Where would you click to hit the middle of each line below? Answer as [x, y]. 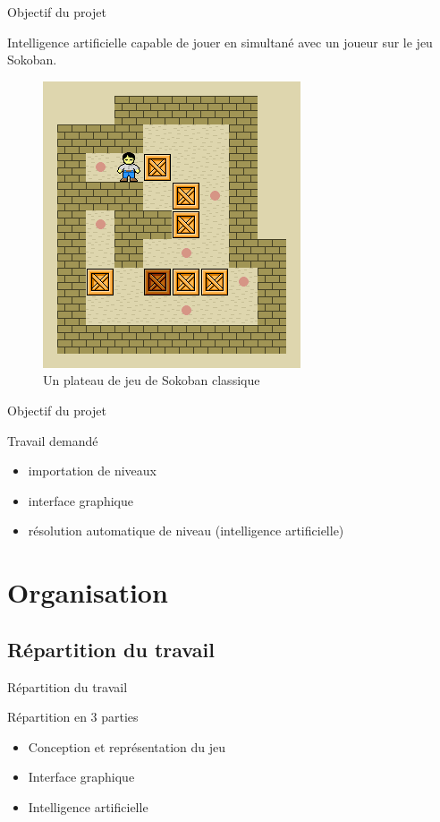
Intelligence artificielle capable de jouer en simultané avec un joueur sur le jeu [220, 42]
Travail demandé [53, 440]
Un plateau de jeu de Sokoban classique [152, 380]
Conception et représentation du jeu [127, 746]
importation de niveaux [92, 471]
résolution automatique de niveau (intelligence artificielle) [186, 531]
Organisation [88, 592]
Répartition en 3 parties [73, 717]
